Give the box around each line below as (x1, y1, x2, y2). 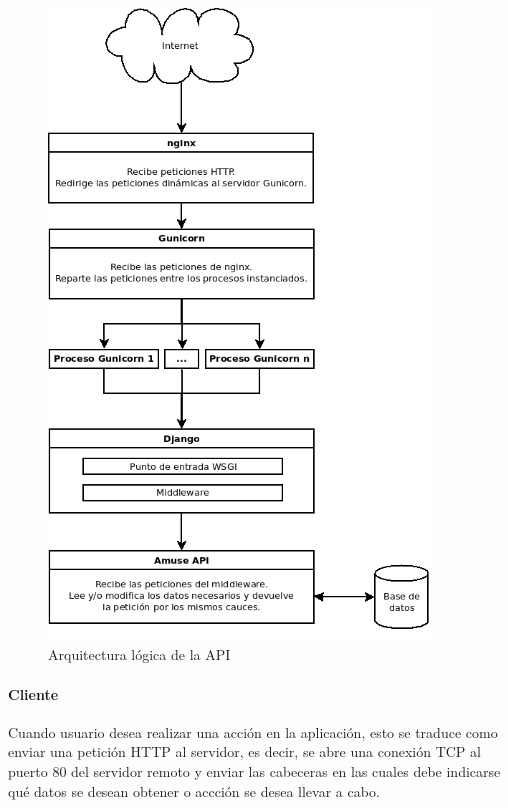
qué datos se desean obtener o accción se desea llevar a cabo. (8, 780, 380, 801)
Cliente (8, 683, 59, 704)
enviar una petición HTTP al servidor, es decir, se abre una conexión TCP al (8, 741, 481, 762)
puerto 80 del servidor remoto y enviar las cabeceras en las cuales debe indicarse (8, 761, 501, 782)
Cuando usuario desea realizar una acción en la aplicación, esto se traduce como (8, 721, 498, 742)
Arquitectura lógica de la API (48, 644, 231, 665)
